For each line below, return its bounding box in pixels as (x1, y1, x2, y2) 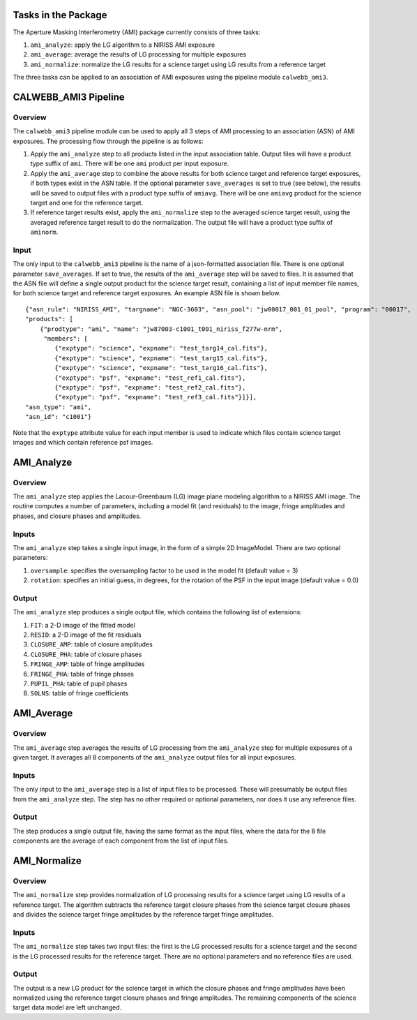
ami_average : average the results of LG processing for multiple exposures (30, 50, 247, 59)
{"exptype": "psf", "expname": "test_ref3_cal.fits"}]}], (54, 393, 257, 401)
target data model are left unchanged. (13, 1003, 122, 1012)
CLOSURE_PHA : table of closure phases (30, 650, 142, 658)
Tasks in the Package (13, 9, 107, 21)
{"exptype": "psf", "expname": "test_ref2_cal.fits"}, (54, 383, 246, 391)
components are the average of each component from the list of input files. (13, 836, 229, 845)
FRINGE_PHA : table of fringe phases (30, 670, 134, 678)
